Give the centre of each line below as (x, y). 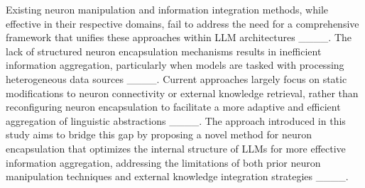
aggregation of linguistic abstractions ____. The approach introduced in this (176, 120)
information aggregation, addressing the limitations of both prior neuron (163, 162)
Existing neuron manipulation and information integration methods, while (167, 9)
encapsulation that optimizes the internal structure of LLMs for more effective (176, 148)
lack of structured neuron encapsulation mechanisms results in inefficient (164, 51)
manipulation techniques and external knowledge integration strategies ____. (177, 176)
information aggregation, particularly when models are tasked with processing (175, 65)
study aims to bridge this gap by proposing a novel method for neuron (159, 134)
